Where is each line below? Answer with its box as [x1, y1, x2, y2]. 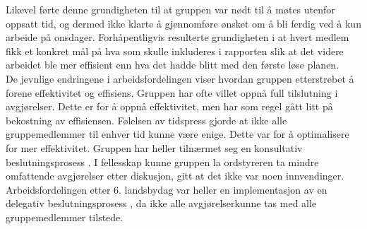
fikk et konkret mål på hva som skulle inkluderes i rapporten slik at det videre [6, 43, 344, 58]
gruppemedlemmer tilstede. [6, 209, 124, 224]
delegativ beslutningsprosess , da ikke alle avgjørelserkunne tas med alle [6, 196, 317, 211]
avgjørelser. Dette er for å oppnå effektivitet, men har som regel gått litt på [6, 99, 333, 114]
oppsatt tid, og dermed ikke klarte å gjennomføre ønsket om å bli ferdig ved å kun [6, 16, 361, 30]
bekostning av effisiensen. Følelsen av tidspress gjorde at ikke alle [6, 112, 287, 127]
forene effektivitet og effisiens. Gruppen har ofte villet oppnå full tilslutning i [6, 85, 338, 100]
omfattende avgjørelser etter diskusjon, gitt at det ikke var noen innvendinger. [6, 168, 344, 183]
